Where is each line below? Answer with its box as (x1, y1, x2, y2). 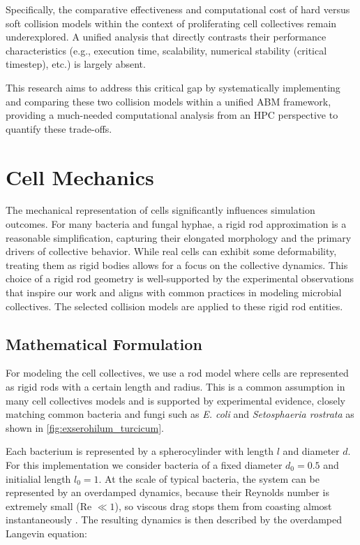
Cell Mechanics (6, 162, 154, 191)
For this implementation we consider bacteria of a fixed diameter (6, 457, 283, 472)
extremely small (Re (6, 498, 92, 513)
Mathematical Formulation (6, 333, 202, 354)
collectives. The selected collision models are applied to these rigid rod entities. (6, 298, 343, 313)
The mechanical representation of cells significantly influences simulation (6, 203, 315, 217)
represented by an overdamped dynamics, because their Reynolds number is (6, 485, 329, 500)
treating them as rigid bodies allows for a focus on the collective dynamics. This (6, 257, 348, 272)
